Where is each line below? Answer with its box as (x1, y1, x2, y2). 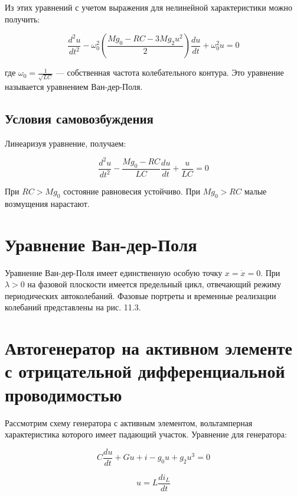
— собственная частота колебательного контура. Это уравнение (56, 66, 284, 79)
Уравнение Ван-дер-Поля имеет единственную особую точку (5, 266, 223, 278)
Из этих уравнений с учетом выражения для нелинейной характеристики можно (5, 1, 292, 13)
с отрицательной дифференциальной (5, 359, 285, 383)
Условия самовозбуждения (5, 109, 154, 127)
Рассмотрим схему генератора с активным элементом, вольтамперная (5, 416, 253, 429)
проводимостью (5, 382, 122, 406)
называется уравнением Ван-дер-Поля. (5, 80, 143, 92)
